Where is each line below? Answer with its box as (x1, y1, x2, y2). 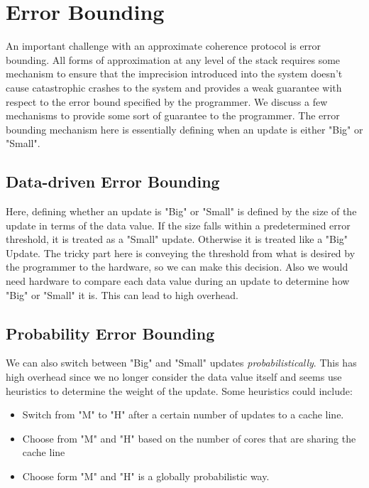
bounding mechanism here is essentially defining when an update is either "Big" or (6, 121, 363, 136)
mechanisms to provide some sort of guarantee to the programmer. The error (6, 108, 340, 123)
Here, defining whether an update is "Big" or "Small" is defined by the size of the (6, 204, 357, 219)
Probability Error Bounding (6, 322, 215, 344)
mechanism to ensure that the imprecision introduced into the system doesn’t (6, 66, 343, 81)
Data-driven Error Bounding (6, 170, 220, 193)
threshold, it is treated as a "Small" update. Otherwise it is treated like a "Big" (6, 232, 348, 246)
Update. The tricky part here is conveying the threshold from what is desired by (6, 245, 356, 260)
